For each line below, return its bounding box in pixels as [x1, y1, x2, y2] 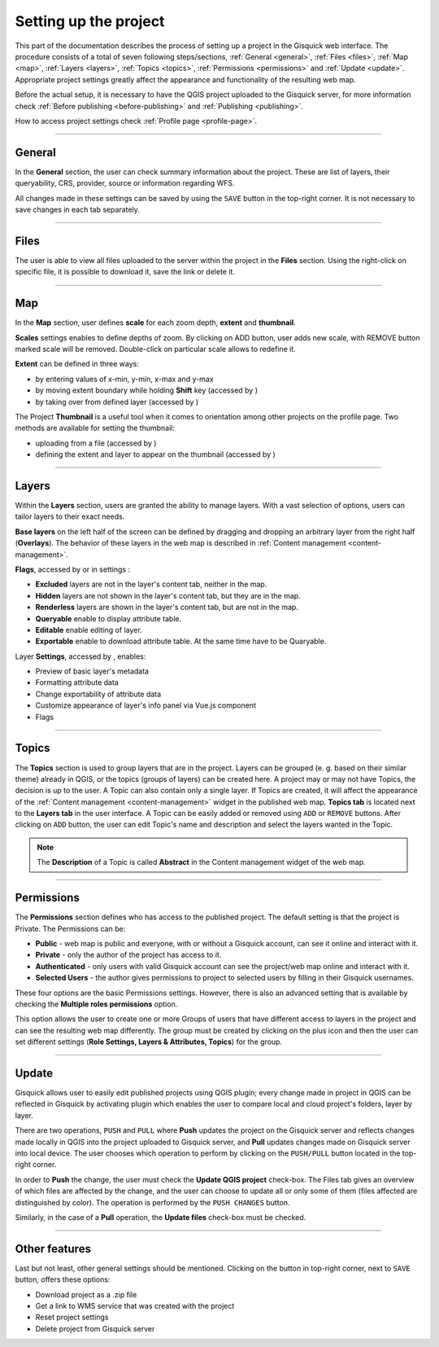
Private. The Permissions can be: [15, 924, 126, 933]
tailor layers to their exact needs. [15, 511, 125, 521]
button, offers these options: [15, 1275, 111, 1284]
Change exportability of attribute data [35, 689, 162, 699]
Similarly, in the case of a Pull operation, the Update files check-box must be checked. [15, 1212, 306, 1222]
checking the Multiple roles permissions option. [15, 998, 178, 1009]
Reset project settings [35, 1312, 109, 1323]
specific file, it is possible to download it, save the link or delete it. [15, 267, 236, 277]
